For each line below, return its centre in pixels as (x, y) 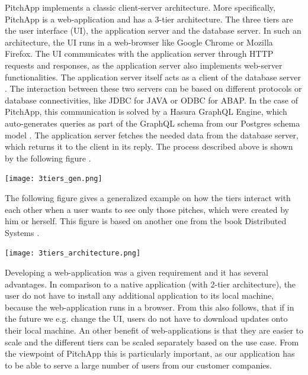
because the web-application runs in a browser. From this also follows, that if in (150, 307)
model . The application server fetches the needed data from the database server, (152, 135)
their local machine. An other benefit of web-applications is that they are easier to (154, 330)
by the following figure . (48, 158)
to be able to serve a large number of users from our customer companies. (138, 365)
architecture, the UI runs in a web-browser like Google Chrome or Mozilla (139, 42)
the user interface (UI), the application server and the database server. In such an (153, 30)
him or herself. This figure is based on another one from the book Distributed (146, 221)
